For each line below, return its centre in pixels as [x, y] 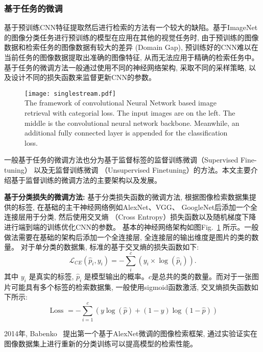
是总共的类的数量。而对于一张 [201, 276]
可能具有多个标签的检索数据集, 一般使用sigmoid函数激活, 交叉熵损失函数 [131, 287]
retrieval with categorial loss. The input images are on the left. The [130, 113]
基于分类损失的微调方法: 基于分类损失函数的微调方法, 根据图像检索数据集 [127, 197]
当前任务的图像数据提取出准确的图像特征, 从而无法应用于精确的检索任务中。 [131, 57]
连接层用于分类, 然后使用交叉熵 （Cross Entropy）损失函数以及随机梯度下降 [130, 217]
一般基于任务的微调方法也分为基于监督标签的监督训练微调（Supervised [121, 160]
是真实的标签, [51, 276]
